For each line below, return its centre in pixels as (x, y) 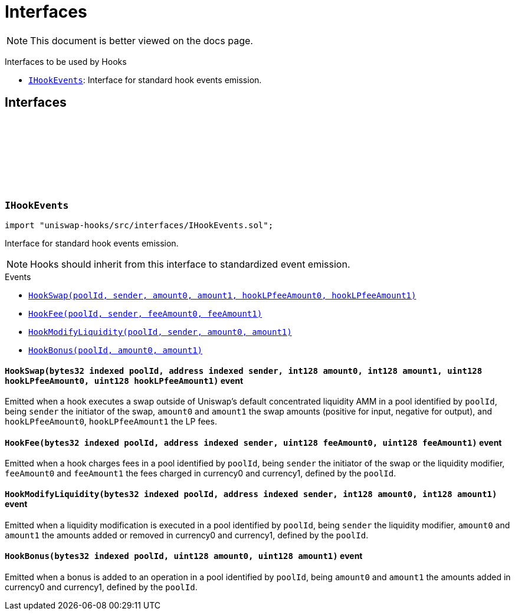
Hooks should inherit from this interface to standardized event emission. (190, 264)
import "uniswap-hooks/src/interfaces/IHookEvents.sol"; (139, 225)
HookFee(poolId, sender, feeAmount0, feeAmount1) (145, 313)
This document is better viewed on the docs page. (142, 40)
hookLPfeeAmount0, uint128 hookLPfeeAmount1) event (124, 380)
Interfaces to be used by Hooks (66, 61)
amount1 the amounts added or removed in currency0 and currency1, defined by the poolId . (187, 535)
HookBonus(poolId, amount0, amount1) (116, 350)
